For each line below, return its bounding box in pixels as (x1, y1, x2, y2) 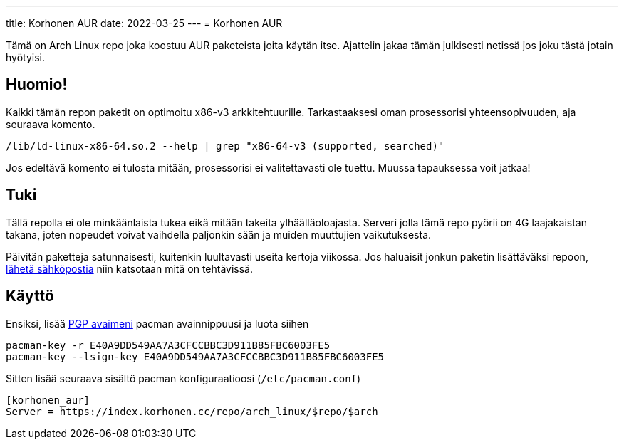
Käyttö (6, 287, 54, 305)
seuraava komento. (6, 117, 95, 130)
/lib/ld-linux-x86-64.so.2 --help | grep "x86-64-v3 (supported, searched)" (6, 140, 444, 152)
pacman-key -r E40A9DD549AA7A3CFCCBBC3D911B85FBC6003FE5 (6, 339, 331, 351)
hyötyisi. (6, 51, 45, 63)
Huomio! (6, 75, 68, 94)
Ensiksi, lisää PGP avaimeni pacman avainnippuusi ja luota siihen (6, 317, 309, 330)
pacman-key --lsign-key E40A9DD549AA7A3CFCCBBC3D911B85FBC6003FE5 (6, 350, 385, 362)
